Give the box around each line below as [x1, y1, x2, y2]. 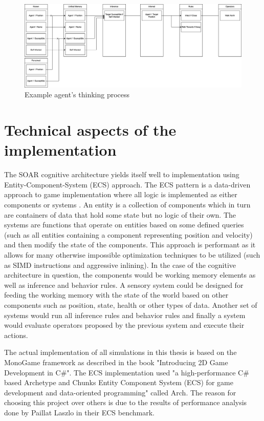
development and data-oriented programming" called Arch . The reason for [4, 387, 236, 397]
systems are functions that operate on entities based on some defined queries [4, 219, 244, 230]
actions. [4, 329, 28, 340]
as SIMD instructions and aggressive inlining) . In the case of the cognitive [4, 259, 236, 270]
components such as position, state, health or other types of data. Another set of [4, 299, 257, 310]
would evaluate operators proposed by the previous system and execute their [4, 320, 245, 330]
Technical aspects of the [4, 119, 177, 140]
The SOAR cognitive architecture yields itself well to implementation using [4, 169, 239, 180]
